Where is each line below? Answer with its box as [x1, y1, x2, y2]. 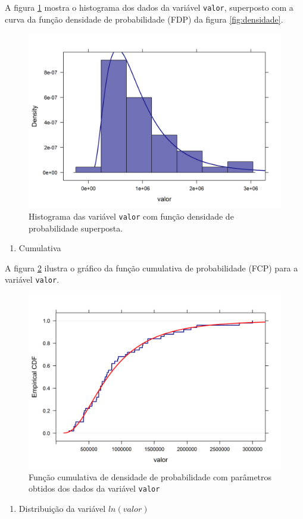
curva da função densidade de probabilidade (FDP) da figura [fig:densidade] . [5, 12, 283, 25]
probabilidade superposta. [29, 221, 123, 234]
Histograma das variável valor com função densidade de [29, 210, 234, 222]
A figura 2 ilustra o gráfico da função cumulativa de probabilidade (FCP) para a [5, 261, 298, 274]
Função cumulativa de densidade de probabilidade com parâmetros [29, 470, 272, 483]
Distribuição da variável [18, 502, 106, 515]
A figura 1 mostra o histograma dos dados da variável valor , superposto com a [5, 1, 293, 13]
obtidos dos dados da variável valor [29, 482, 160, 495]
